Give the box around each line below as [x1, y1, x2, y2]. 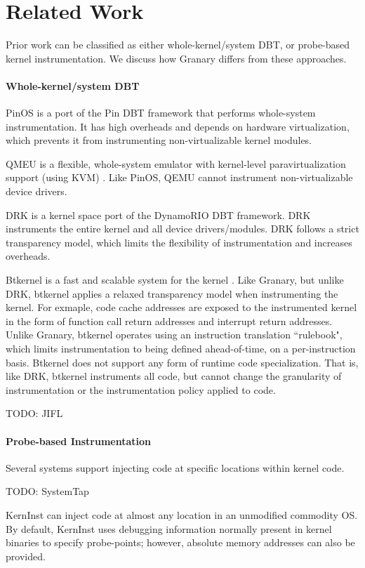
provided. [6, 548, 46, 563]
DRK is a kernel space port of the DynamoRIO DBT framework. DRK [6, 207, 311, 222]
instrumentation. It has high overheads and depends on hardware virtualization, [6, 119, 350, 133]
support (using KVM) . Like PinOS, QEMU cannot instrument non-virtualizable [6, 170, 353, 185]
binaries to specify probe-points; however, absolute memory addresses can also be [6, 535, 355, 550]
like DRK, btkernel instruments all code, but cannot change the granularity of [6, 369, 342, 383]
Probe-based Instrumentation [6, 433, 151, 448]
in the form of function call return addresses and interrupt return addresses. [6, 313, 333, 328]
